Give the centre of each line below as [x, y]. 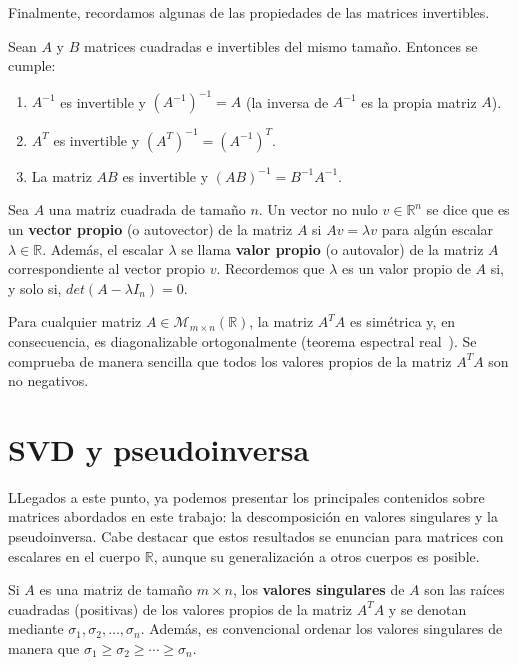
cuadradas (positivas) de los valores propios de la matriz [180, 608]
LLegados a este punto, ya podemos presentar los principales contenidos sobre [246, 496]
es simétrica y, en [402, 321]
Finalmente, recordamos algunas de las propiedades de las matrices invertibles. [249, 12]
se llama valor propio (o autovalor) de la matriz [332, 248]
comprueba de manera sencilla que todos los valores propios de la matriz [230, 360]
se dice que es [468, 209]
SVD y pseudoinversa [159, 448]
